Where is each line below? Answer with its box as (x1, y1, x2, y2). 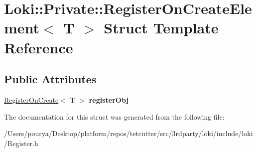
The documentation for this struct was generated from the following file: (4, 111, 225, 122)
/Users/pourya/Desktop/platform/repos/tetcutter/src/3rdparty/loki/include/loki (4, 128, 253, 139)
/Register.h (4, 138, 38, 148)
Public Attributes (4, 71, 97, 87)
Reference (4, 37, 73, 57)
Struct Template (104, 17, 219, 38)
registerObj (89, 94, 129, 105)
